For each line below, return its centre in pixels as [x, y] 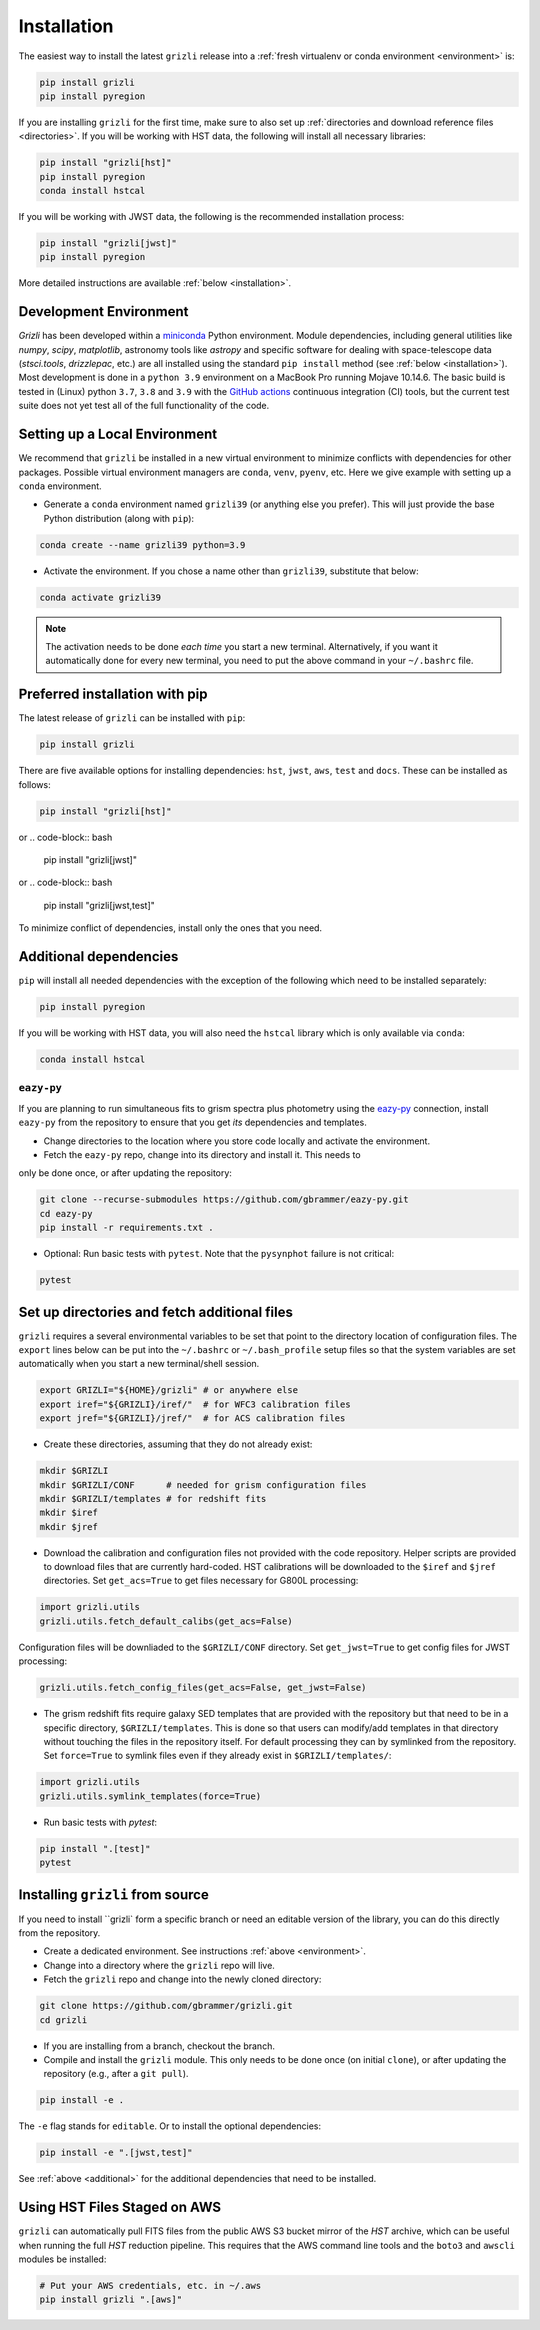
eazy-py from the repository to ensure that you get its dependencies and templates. [192, 1122]
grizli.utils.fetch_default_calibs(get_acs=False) [166, 1621]
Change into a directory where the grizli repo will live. [159, 1965]
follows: [34, 784]
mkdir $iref [69, 1513]
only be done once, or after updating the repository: [125, 1173]
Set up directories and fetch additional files [156, 1311]
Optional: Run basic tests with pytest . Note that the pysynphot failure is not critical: [219, 1254]
